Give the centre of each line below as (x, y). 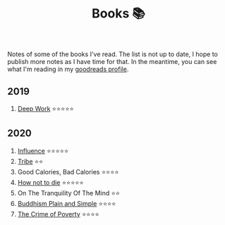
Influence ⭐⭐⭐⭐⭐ (43, 150)
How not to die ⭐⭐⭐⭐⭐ (51, 182)
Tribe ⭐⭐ (30, 161)
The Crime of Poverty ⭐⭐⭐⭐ (59, 214)
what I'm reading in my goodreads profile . (68, 69)
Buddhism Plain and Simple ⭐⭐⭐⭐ (67, 203)
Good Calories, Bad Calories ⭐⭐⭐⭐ (68, 172)
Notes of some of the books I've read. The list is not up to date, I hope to (113, 54)
